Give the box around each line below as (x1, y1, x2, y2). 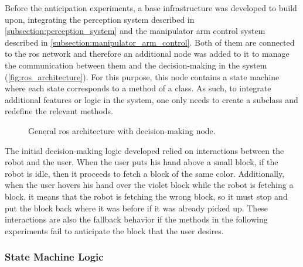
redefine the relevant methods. (5, 105, 113, 117)
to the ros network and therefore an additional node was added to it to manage (5, 47, 290, 60)
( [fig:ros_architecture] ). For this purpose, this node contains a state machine (5, 70, 280, 83)
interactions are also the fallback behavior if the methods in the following (5, 213, 268, 225)
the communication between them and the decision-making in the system (5, 59, 267, 71)
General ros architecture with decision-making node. (28, 124, 216, 136)
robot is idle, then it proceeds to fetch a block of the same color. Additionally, (5, 167, 285, 179)
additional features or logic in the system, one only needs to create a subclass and (5, 93, 298, 105)
